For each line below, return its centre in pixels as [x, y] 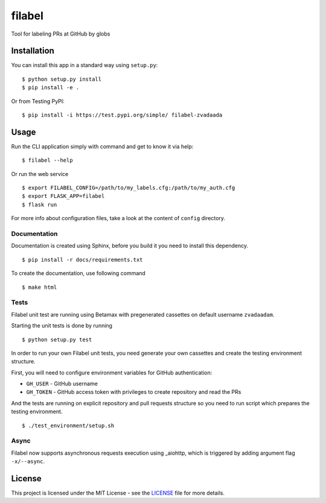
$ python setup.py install [62, 79]
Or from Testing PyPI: [38, 101]
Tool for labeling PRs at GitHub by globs [61, 34]
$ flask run [40, 204]
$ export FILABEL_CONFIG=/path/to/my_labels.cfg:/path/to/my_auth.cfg [129, 188]
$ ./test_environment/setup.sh [68, 425]
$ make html [40, 287]
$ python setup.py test [57, 340]
